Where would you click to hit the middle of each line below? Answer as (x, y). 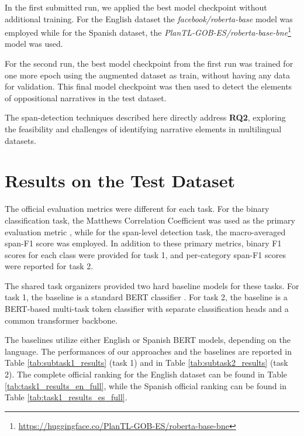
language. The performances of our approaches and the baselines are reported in (148, 351)
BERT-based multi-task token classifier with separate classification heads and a (147, 309)
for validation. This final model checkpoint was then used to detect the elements (148, 86)
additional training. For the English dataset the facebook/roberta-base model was (149, 18)
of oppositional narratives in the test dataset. (86, 97)
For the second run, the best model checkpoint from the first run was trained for (149, 63)
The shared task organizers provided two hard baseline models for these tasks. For (152, 285)
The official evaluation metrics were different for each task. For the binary (137, 209)
